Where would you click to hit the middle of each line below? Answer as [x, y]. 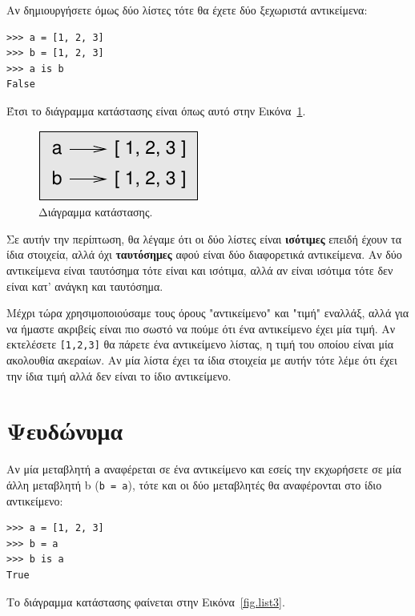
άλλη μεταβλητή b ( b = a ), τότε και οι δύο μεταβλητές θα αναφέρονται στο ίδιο [194, 484]
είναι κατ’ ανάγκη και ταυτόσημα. [85, 286]
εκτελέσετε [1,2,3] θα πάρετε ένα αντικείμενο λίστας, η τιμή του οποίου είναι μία [200, 344]
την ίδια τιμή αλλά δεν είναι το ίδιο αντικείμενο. [119, 375]
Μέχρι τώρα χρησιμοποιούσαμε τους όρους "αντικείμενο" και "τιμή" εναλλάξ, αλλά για [208, 313]
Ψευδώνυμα [65, 431]
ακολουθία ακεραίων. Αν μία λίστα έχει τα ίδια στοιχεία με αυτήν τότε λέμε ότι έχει [202, 359]
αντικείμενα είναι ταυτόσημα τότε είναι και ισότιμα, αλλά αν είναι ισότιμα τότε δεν [200, 270]
